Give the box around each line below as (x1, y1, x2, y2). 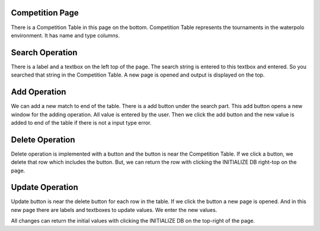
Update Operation (11, 182, 78, 192)
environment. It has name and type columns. (11, 31, 120, 39)
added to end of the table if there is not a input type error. (11, 119, 152, 126)
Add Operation (11, 87, 66, 97)
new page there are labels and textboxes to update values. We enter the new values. (11, 206, 217, 213)
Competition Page (11, 8, 79, 18)
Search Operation (11, 48, 78, 58)
